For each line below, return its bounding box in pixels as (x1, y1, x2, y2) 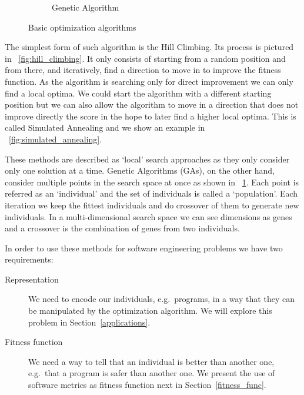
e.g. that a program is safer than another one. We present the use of (28, 367, 275, 379)
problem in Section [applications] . (28, 316, 151, 328)
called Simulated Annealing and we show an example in (5, 121, 205, 134)
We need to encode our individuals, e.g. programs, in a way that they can (28, 293, 295, 305)
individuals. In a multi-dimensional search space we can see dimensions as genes (5, 210, 292, 223)
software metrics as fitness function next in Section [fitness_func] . (28, 379, 266, 391)
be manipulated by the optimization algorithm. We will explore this (28, 304, 272, 317)
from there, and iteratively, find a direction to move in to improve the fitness (5, 64, 281, 76)
